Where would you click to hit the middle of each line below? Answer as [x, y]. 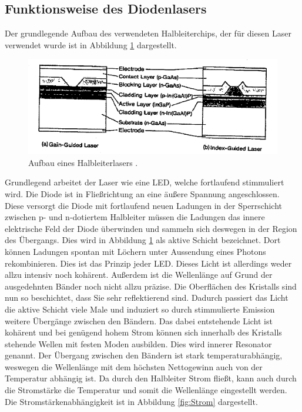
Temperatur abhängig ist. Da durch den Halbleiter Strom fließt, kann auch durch [151, 378]
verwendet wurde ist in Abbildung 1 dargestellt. [91, 44]
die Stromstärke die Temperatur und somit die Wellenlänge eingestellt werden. [146, 390]
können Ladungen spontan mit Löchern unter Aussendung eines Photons [135, 251]
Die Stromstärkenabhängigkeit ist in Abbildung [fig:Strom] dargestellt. [131, 401]
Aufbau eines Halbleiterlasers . [83, 162]
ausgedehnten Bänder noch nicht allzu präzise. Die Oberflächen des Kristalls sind [151, 286]
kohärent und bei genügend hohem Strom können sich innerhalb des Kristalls [143, 332]
